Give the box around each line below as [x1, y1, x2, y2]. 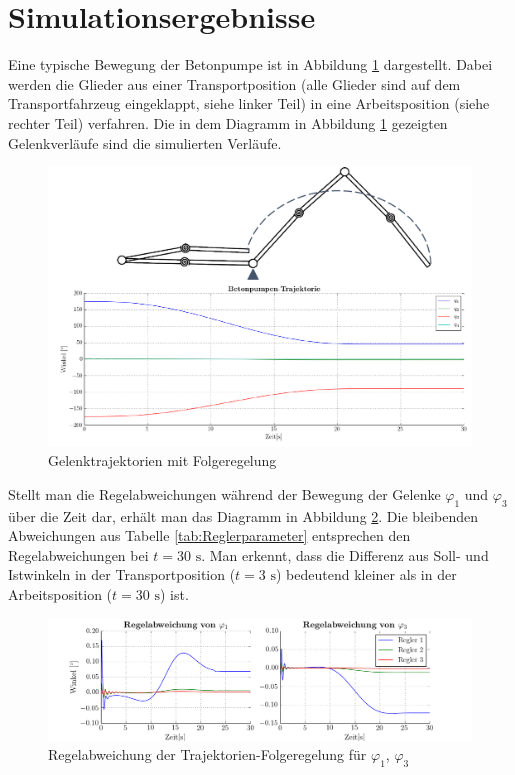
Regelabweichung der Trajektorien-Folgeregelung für [48, 744, 367, 765]
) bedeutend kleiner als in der [276, 564, 457, 585]
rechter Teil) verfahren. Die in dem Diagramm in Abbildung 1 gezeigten [8, 112, 448, 133]
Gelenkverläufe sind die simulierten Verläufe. [8, 132, 282, 153]
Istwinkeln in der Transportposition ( [8, 564, 236, 585]
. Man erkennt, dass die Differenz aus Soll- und [201, 544, 489, 565]
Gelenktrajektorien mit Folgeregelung [48, 450, 277, 471]
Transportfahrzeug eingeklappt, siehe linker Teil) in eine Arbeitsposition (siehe [8, 93, 490, 114]
